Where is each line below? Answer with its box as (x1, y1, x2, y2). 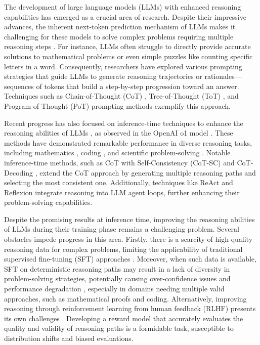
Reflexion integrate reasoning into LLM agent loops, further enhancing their (4, 187, 240, 197)
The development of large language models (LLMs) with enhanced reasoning (4, 2, 241, 12)
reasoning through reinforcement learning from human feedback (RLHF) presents (4, 303, 256, 314)
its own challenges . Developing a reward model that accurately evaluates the (4, 313, 243, 323)
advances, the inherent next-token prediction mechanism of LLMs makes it (4, 21, 236, 32)
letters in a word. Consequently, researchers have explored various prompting (4, 61, 242, 71)
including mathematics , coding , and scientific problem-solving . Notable (4, 147, 231, 158)
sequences (4, 80, 34, 91)
